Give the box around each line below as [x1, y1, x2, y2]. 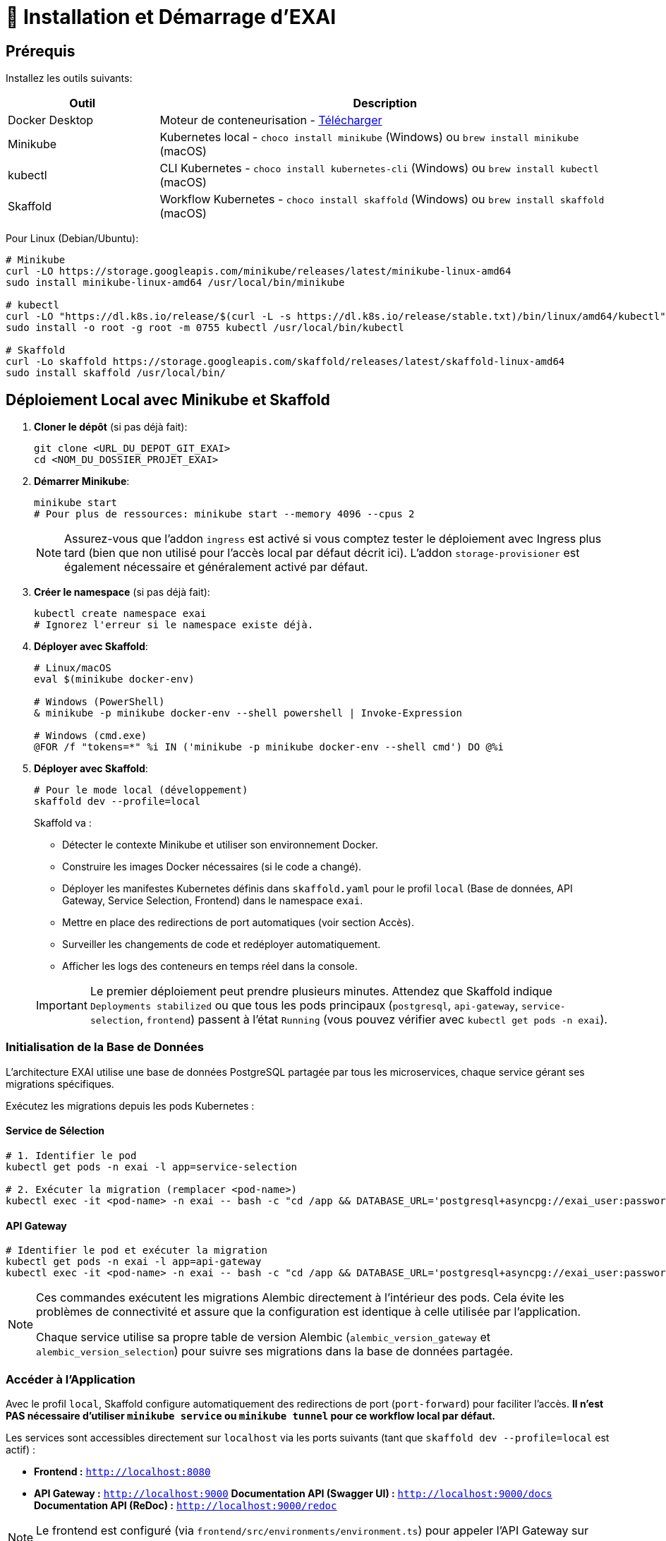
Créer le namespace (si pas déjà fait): [34, 586, 210, 599]
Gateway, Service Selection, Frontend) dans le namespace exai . [62, 894, 363, 907]
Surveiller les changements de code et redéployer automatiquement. [62, 938, 381, 951]
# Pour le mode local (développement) [34, 784, 248, 796]
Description [353, 96, 417, 111]
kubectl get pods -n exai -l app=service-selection [6, 1161, 298, 1173]
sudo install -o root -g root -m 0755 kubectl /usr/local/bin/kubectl [6, 322, 404, 334]
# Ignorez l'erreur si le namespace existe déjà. [34, 619, 314, 631]
